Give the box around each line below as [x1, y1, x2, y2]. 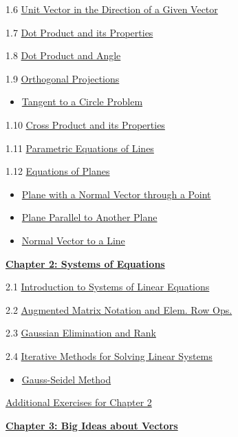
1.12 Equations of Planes [6, 164, 110, 178]
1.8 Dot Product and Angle [6, 48, 121, 63]
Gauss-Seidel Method [21, 372, 111, 386]
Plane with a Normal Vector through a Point [21, 186, 211, 201]
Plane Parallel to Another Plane [21, 210, 158, 224]
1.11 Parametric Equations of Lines [6, 140, 154, 155]
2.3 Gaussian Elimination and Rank [6, 326, 156, 340]
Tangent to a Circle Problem [21, 94, 143, 109]
